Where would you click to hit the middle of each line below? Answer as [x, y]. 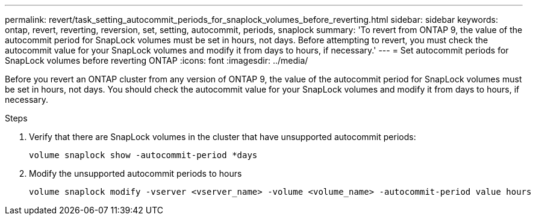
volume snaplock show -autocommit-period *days [143, 155]
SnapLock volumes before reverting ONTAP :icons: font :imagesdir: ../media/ [157, 60]
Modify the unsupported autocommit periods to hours [136, 173]
